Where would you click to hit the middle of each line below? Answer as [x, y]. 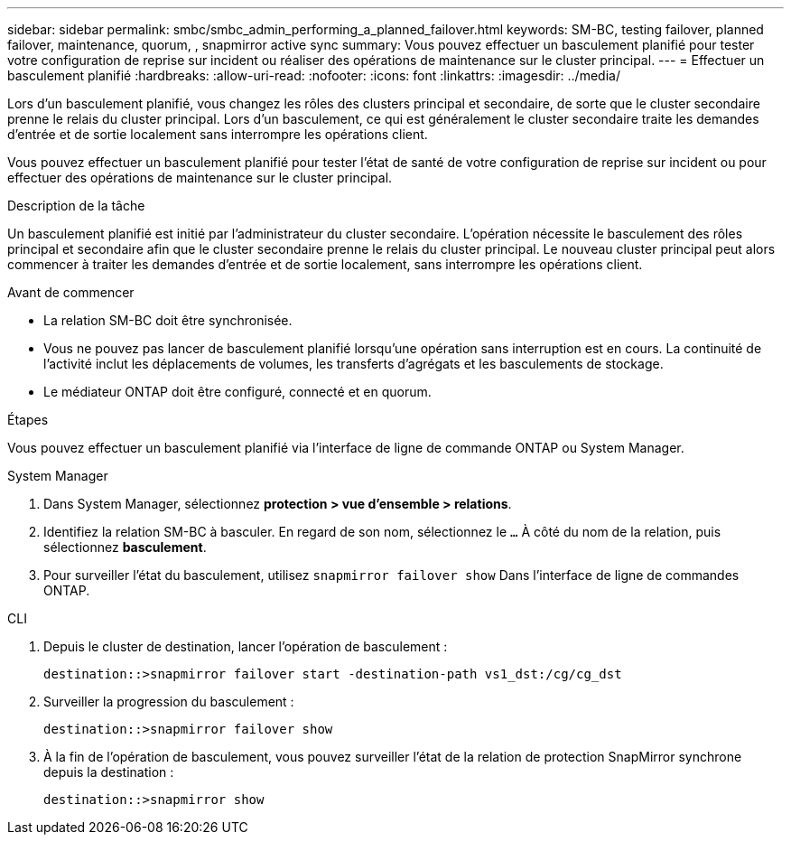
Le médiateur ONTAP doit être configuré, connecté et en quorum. [237, 392]
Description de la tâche [76, 206]
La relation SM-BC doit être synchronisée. [168, 320]
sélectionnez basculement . [125, 547]
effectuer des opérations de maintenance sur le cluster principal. [200, 178]
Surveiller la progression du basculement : [169, 702]
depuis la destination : [109, 772]
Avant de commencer [71, 292]
